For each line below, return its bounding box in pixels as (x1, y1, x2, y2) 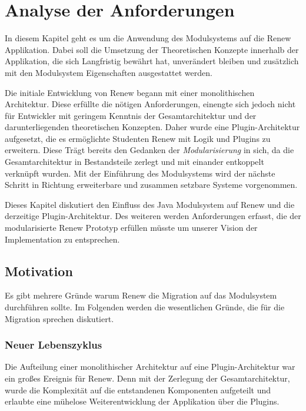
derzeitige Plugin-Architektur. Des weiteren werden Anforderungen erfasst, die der (5, 210, 301, 222)
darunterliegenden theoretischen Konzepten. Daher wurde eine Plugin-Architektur (5, 121, 300, 133)
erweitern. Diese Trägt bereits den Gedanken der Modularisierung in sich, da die (5, 144, 294, 156)
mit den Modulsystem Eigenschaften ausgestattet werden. (5, 66, 212, 78)
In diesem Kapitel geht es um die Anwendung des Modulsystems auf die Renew (5, 32, 291, 44)
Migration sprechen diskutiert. (5, 312, 114, 324)
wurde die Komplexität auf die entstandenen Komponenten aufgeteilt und (5, 383, 271, 396)
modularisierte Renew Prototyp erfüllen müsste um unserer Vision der (5, 221, 258, 234)
